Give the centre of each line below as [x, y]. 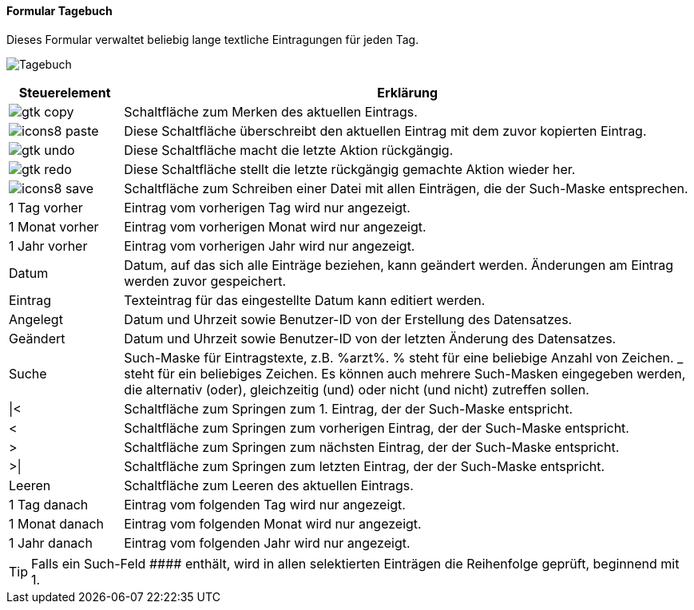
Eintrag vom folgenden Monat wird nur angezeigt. [273, 523]
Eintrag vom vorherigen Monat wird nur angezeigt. [275, 226]
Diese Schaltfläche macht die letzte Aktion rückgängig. [289, 150]
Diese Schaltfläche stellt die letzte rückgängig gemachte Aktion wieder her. [350, 169]
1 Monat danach [57, 523]
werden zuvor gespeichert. [205, 281]
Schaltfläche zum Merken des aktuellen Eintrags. [271, 111]
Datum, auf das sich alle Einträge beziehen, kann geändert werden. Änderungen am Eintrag [399, 265]
